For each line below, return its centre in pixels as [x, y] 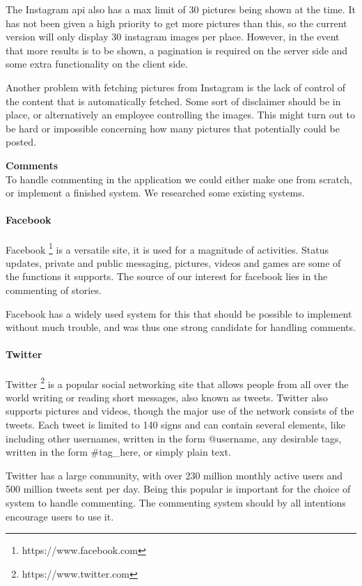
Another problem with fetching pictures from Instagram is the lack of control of [176, 87]
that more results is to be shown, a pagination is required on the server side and [177, 50]
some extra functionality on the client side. [97, 64]
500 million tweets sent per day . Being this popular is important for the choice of [178, 489]
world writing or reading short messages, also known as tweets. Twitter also [167, 397]
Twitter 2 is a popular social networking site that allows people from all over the [177, 383]
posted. [21, 142]
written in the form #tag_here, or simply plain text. [118, 452]
